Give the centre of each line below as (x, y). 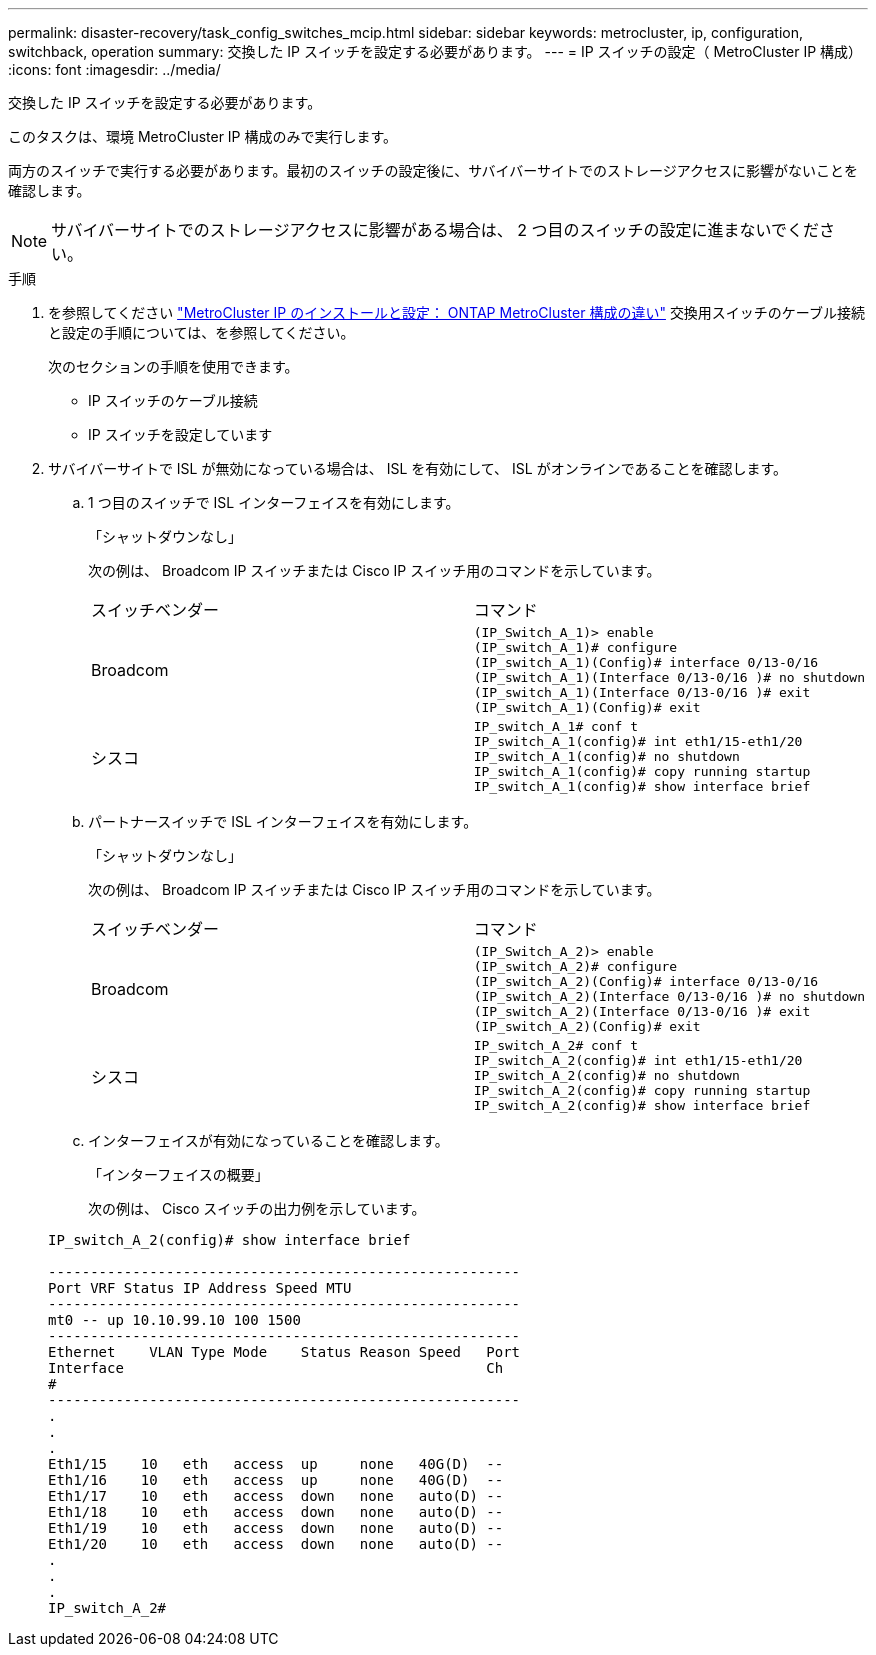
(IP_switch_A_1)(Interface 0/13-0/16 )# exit (642, 692)
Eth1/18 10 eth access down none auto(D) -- (276, 1512)
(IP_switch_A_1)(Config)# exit (587, 707)
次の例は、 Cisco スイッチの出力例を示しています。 (257, 1208)
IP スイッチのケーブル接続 (173, 400)
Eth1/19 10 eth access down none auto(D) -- (276, 1528)
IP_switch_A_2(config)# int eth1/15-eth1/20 (638, 1060)
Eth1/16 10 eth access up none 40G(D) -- (276, 1480)
